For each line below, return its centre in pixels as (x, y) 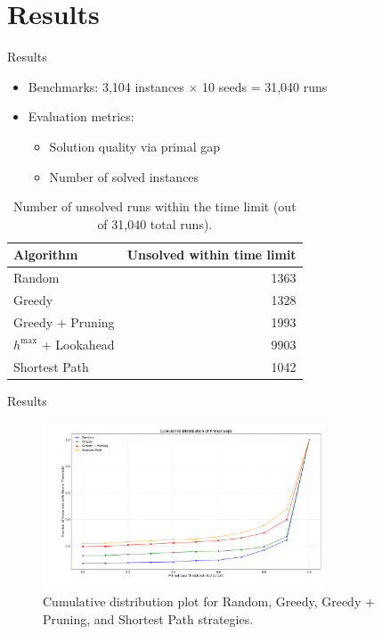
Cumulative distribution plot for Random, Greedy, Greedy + (209, 601)
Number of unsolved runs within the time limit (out (155, 206)
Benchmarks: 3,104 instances (106, 86)
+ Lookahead (78, 344)
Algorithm (46, 255)
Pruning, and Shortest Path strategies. (148, 618)
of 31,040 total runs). (155, 223)
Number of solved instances (124, 176)
